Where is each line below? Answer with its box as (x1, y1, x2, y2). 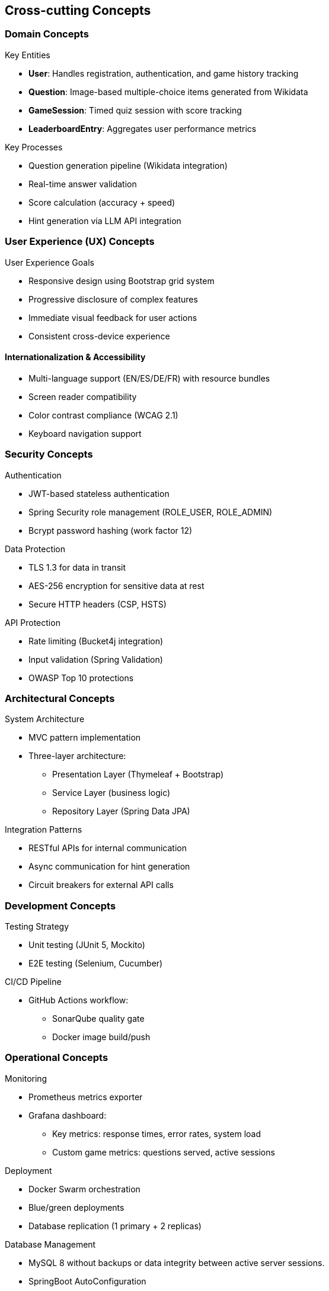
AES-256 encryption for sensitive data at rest (28, 580, 205, 591)
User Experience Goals (5, 257, 94, 267)
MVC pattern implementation (28, 732, 141, 743)
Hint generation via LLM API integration (28, 215, 181, 226)
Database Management (5, 1239, 96, 1249)
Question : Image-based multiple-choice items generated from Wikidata (28, 86, 308, 97)
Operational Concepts (5, 1051, 108, 1064)
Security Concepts (5, 448, 93, 461)
